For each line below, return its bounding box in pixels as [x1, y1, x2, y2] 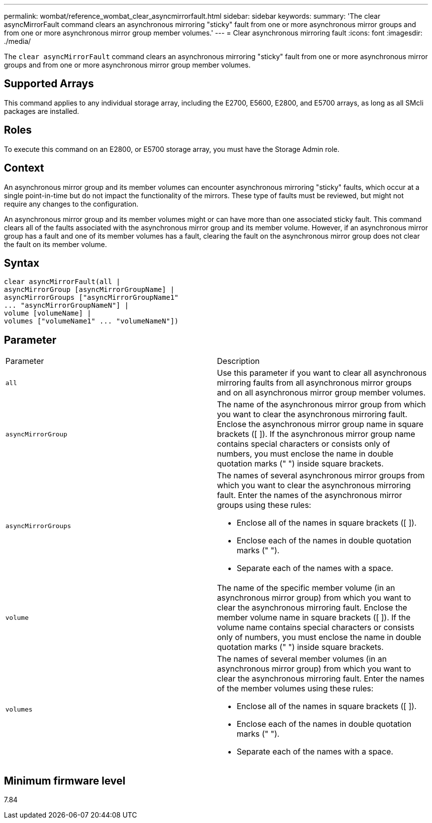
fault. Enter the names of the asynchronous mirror [217, 490, 402, 501]
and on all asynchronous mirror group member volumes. [217, 388, 426, 398]
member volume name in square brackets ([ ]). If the [217, 612, 411, 623]
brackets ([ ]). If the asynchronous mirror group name [217, 429, 415, 439]
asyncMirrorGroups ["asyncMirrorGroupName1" [4, 293, 179, 302]
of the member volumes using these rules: [217, 683, 374, 694]
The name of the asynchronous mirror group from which [217, 399, 426, 410]
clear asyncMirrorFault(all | [4, 278, 121, 286]
